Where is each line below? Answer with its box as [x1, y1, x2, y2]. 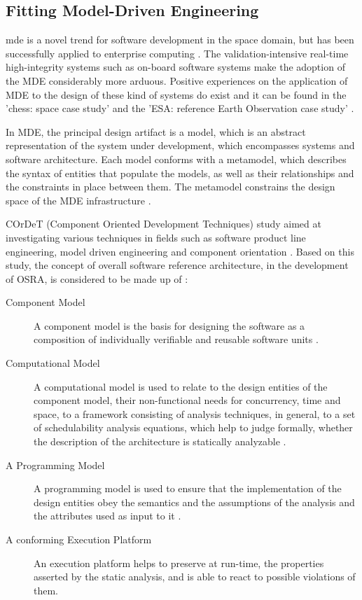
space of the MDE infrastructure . [6, 193, 151, 207]
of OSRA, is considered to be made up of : [6, 271, 188, 286]
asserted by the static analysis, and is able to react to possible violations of [34, 569, 356, 584]
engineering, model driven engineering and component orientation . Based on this [6, 244, 354, 258]
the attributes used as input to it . [34, 508, 181, 523]
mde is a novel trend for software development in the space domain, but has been [6, 32, 354, 47]
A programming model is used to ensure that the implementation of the [34, 481, 342, 496]
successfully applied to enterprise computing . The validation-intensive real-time [6, 46, 349, 60]
